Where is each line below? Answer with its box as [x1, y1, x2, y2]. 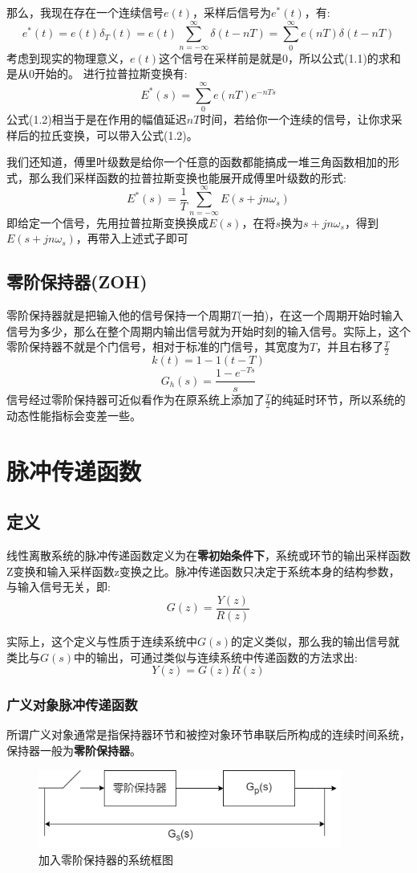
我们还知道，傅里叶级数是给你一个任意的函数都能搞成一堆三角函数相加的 [6, 153, 388, 170]
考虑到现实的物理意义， [6, 49, 130, 66]
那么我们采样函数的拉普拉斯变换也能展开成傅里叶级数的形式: [28, 169, 346, 186]
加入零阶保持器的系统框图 [38, 851, 173, 868]
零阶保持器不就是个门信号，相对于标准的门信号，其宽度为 [6, 338, 310, 355]
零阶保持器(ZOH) [6, 269, 148, 294]
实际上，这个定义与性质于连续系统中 [6, 632, 197, 649]
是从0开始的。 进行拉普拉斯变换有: [6, 65, 188, 82]
